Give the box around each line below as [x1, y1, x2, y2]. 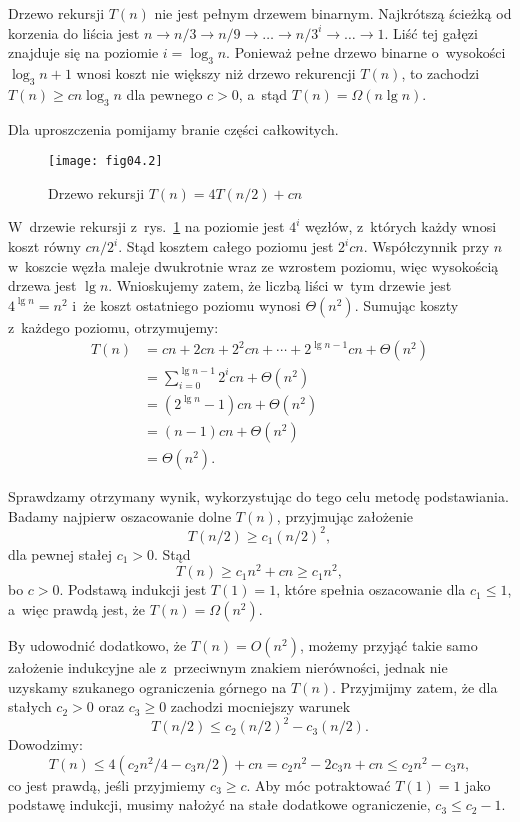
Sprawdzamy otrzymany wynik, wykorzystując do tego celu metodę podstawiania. [8, 486, 509, 507]
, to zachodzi [401, 62, 480, 83]
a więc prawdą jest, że [8, 599, 145, 619]
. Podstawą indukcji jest [59, 579, 207, 600]
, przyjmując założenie [276, 505, 414, 526]
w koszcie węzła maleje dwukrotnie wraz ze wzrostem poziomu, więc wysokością [8, 255, 499, 276]
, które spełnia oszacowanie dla [276, 579, 466, 600]
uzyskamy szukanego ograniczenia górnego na [8, 676, 287, 697]
